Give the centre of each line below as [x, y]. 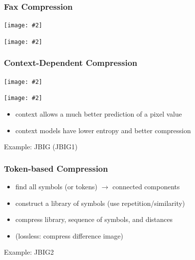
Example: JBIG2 [29, 252]
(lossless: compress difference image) [69, 235]
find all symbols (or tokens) [56, 187]
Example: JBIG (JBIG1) [41, 147]
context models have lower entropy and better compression [103, 130]
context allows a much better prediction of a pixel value [98, 114]
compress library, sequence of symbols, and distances [94, 219]
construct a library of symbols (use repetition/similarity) [100, 203]
